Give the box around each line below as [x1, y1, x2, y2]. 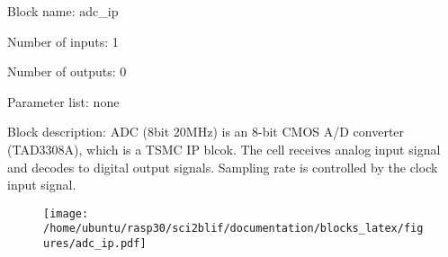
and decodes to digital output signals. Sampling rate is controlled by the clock [7, 157, 438, 176]
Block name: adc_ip [7, 2, 119, 20]
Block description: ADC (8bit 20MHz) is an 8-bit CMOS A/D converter [7, 122, 405, 141]
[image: [43, 207, 89, 220]
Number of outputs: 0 [7, 62, 127, 81]
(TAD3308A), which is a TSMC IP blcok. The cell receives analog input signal [7, 139, 441, 158]
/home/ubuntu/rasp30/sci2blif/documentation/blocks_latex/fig [43, 222, 424, 235]
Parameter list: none [7, 92, 120, 111]
